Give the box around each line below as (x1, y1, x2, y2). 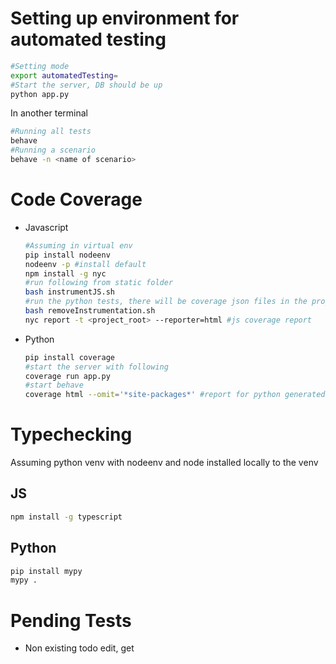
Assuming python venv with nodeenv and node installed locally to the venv (10, 457, 319, 469)
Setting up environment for (10, 7, 240, 30)
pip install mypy (10, 566, 83, 576)
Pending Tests (10, 609, 132, 632)
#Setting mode (10, 61, 70, 71)
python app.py (10, 89, 70, 99)
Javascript (24, 221, 69, 233)
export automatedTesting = (10, 70, 118, 81)
